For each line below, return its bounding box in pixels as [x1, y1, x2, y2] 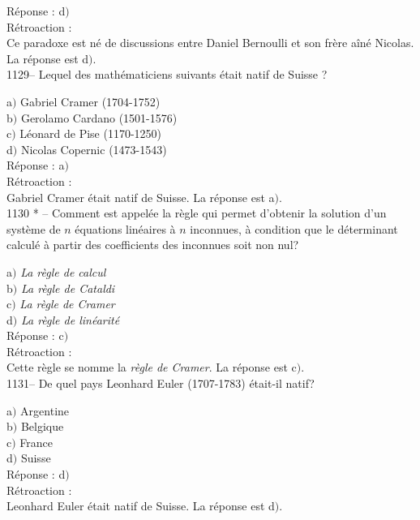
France [19, 433, 54, 450]
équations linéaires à [75, 220, 176, 237]
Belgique [20, 418, 64, 435]
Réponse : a [6, 157, 65, 174]
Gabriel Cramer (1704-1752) [20, 92, 161, 110]
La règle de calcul [20, 263, 106, 280]
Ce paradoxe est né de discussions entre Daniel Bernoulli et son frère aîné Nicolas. [6, 34, 414, 51]
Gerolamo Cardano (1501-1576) [20, 109, 178, 126]
